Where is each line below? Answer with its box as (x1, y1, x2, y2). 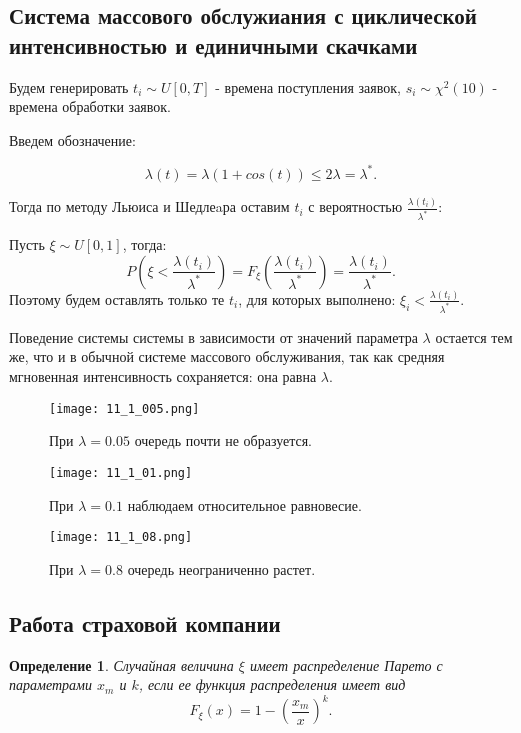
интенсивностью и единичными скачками (9, 29, 418, 60)
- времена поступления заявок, (215, 76, 401, 97)
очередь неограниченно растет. (127, 558, 316, 579)
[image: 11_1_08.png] (49, 530, 193, 545)
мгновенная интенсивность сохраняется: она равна (9, 366, 317, 387)
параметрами (9, 674, 93, 695)
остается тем (435, 326, 513, 347)
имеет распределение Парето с (249, 654, 443, 675)
